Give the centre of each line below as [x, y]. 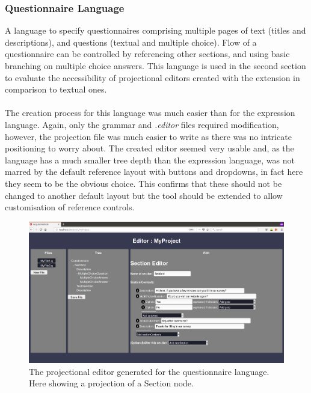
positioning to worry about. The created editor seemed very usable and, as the [149, 148]
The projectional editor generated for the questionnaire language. [149, 371]
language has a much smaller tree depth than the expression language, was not [150, 160]
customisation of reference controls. [70, 207]
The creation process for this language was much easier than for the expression [150, 113]
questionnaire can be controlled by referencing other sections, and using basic [147, 54]
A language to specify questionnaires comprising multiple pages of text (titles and [155, 30]
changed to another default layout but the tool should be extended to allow [144, 195]
